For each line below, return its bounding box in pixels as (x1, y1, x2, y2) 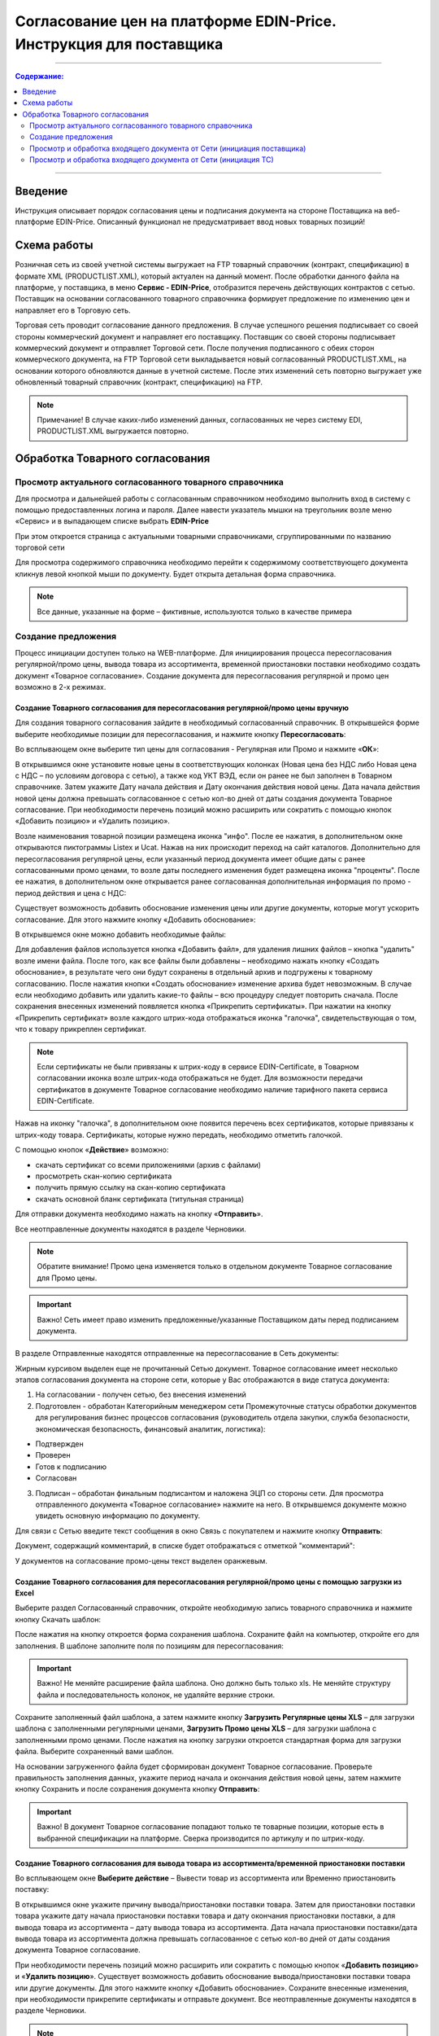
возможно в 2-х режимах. (15, 682, 106, 691)
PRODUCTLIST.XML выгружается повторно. (37, 426, 189, 436)
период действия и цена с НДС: (15, 888, 127, 897)
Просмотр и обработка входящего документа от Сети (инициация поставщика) (29, 143, 306, 153)
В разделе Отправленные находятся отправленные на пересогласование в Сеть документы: (15, 1349, 339, 1358)
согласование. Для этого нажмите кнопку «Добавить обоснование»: (15, 915, 256, 924)
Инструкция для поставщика (15, 35, 224, 53)
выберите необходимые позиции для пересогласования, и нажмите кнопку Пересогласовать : (15, 729, 346, 739)
